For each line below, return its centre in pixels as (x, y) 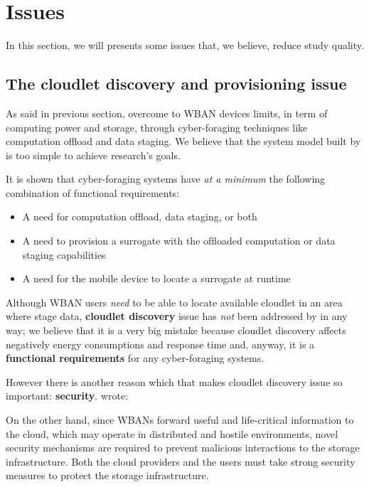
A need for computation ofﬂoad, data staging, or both (140, 216)
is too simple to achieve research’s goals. (93, 155)
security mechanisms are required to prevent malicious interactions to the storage (183, 448)
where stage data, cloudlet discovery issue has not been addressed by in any (177, 316)
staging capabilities (64, 254)
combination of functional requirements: (93, 192)
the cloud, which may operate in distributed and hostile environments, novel (172, 433)
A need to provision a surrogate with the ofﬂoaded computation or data (179, 241)
